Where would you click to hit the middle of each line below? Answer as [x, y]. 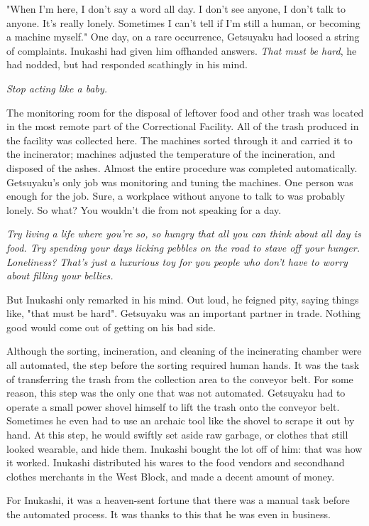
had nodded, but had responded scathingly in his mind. [127, 64]
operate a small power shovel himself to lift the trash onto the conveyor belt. [173, 406]
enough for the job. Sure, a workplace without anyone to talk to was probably [176, 196]
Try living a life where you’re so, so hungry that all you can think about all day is [184, 234]
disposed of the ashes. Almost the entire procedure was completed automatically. [182, 167]
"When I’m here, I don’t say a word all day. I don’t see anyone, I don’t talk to [176, 9]
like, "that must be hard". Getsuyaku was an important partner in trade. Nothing [184, 313]
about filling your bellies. [60, 275]
